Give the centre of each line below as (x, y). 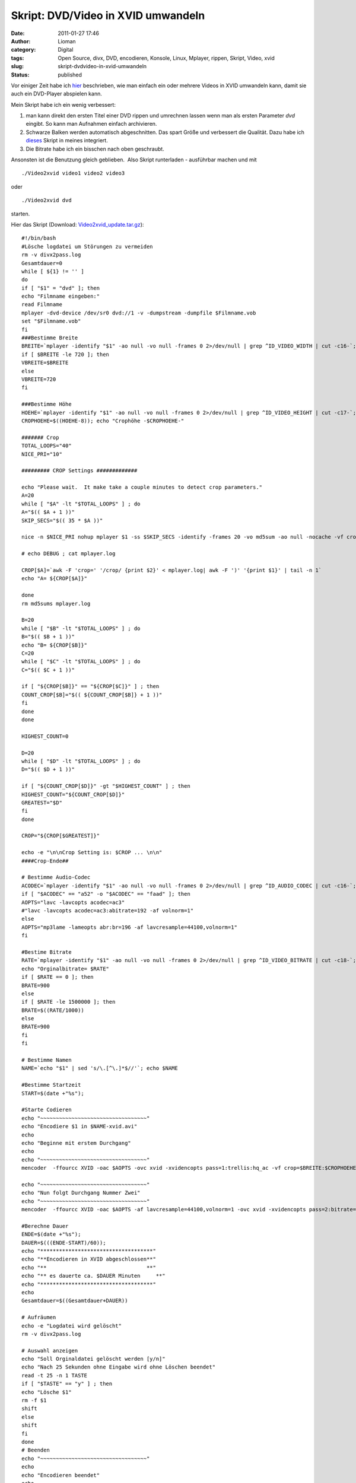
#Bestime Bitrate (47, 952)
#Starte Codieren (47, 1110)
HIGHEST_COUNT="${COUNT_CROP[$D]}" (73, 794)
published (70, 75)
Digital (66, 50)
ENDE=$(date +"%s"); (51, 1234)
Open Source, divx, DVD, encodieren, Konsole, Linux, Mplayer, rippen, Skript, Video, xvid (166, 58)
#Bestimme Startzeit (51, 1085)
